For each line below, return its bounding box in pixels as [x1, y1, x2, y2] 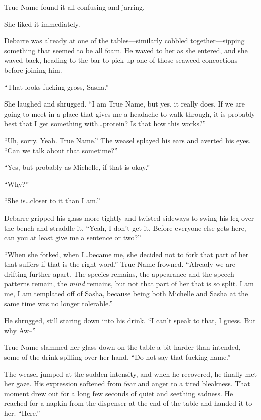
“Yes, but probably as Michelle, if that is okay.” [4, 162, 150, 172]
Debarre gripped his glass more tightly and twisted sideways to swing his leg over [4, 212, 254, 223]
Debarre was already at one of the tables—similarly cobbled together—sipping [4, 35, 245, 46]
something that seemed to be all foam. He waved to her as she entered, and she [4, 45, 248, 55]
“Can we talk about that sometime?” [4, 145, 118, 155]
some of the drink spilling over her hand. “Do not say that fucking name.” [4, 352, 231, 362]
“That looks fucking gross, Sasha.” [4, 81, 109, 92]
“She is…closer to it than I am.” [4, 195, 100, 206]
